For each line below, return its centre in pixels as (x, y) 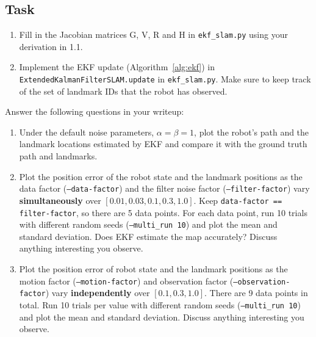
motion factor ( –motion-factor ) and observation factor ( (126, 281)
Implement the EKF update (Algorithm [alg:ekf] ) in (117, 67)
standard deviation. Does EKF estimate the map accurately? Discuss (148, 236)
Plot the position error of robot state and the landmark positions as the (153, 269)
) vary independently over (98, 293)
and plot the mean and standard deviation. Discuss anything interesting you (162, 317)
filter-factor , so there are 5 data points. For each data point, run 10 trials (163, 212)
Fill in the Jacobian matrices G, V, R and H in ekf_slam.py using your (153, 34)
